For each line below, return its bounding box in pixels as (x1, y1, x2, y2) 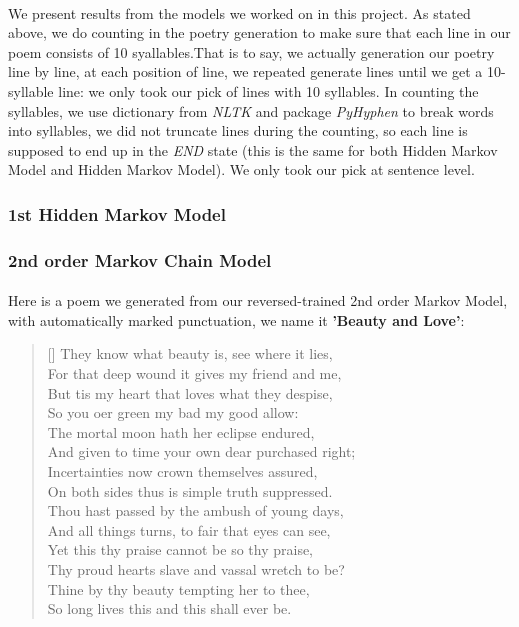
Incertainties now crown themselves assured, (47, 460, 318, 481)
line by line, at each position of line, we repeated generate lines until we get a (8, 61, 483, 82)
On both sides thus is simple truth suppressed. (47, 480, 333, 501)
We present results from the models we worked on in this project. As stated (8, 2, 471, 23)
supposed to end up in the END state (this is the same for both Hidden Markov (8, 139, 498, 160)
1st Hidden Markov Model (8, 201, 226, 226)
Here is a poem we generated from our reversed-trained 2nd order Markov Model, (8, 290, 508, 311)
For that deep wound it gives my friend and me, (47, 363, 342, 383)
